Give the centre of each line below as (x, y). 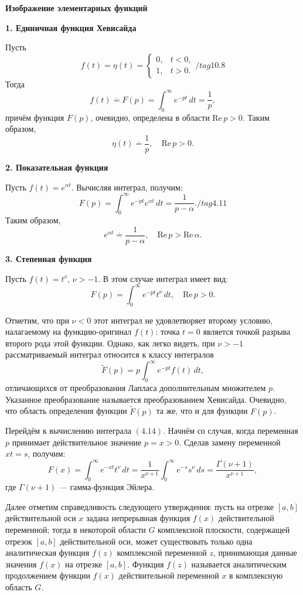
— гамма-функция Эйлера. (107, 487)
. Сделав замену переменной (230, 442)
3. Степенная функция (49, 259)
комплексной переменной (162, 552)
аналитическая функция (47, 552)
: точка (168, 331)
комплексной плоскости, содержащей (224, 530)
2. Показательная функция (57, 167)
